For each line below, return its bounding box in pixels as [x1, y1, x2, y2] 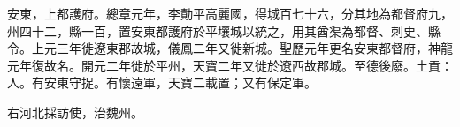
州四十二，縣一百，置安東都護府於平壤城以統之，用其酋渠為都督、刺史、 [7, 21, 428, 40]
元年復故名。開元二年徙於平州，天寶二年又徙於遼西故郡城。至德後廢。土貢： [7, 56, 453, 74]
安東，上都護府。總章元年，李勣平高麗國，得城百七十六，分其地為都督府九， [7, 4, 453, 22]
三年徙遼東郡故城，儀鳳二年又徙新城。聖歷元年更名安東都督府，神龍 [56, 39, 453, 57]
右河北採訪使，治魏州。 [7, 102, 143, 121]
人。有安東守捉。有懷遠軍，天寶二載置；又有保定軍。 [7, 73, 317, 92]
